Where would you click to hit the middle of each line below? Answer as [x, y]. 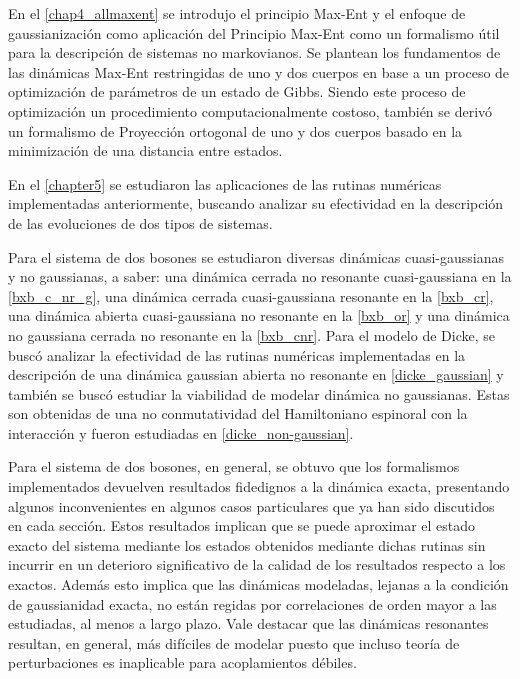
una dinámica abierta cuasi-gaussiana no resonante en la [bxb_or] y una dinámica [259, 315]
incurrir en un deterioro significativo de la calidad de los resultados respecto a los [257, 564]
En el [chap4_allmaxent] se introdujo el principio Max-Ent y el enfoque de [237, 13]
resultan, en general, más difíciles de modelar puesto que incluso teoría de [234, 642]
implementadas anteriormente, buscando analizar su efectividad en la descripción [256, 203]
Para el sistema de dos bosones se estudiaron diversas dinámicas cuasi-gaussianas [256, 256]
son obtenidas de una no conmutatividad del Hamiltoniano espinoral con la [238, 413]
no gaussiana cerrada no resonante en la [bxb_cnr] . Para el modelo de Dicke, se [251, 334]
